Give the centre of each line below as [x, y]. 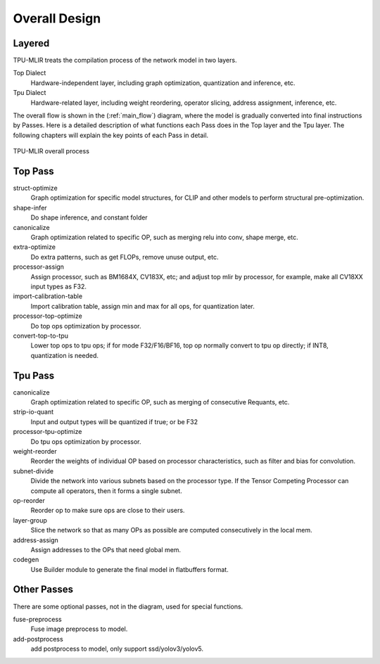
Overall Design [57, 18]
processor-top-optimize [47, 316]
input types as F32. [59, 286]
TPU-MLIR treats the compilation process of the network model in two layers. [125, 60]
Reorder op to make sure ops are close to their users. [108, 511]
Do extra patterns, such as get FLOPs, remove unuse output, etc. [125, 257]
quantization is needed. [64, 355]
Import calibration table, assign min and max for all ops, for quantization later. [142, 306]
